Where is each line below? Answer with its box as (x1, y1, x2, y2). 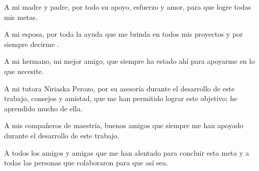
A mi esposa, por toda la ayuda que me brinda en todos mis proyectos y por (4, 29, 243, 39)
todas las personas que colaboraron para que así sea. (4, 157, 168, 168)
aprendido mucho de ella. (4, 103, 83, 113)
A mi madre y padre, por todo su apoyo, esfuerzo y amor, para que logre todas (4, 2, 251, 12)
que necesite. (4, 65, 44, 76)
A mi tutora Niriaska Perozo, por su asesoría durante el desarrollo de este (4, 83, 235, 93)
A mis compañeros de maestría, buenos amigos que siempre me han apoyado (4, 120, 243, 131)
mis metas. (4, 11, 38, 22)
